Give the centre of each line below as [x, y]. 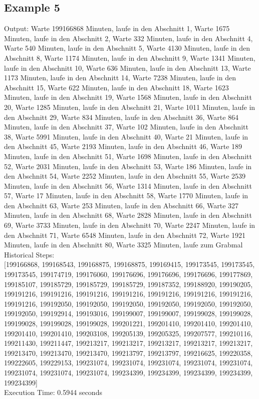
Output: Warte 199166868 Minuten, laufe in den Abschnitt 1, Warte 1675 [117, 28]
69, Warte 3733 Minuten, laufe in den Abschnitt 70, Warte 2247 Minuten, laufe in [130, 225]
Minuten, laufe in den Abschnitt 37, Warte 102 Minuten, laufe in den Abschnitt [126, 127]
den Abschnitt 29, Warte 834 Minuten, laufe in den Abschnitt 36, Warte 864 [121, 117]
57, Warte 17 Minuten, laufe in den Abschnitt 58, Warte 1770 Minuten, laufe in [126, 195]
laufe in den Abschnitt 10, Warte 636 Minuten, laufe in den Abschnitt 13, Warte [127, 68]
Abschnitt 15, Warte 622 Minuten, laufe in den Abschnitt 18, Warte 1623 [116, 87]
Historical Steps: [29, 254]
